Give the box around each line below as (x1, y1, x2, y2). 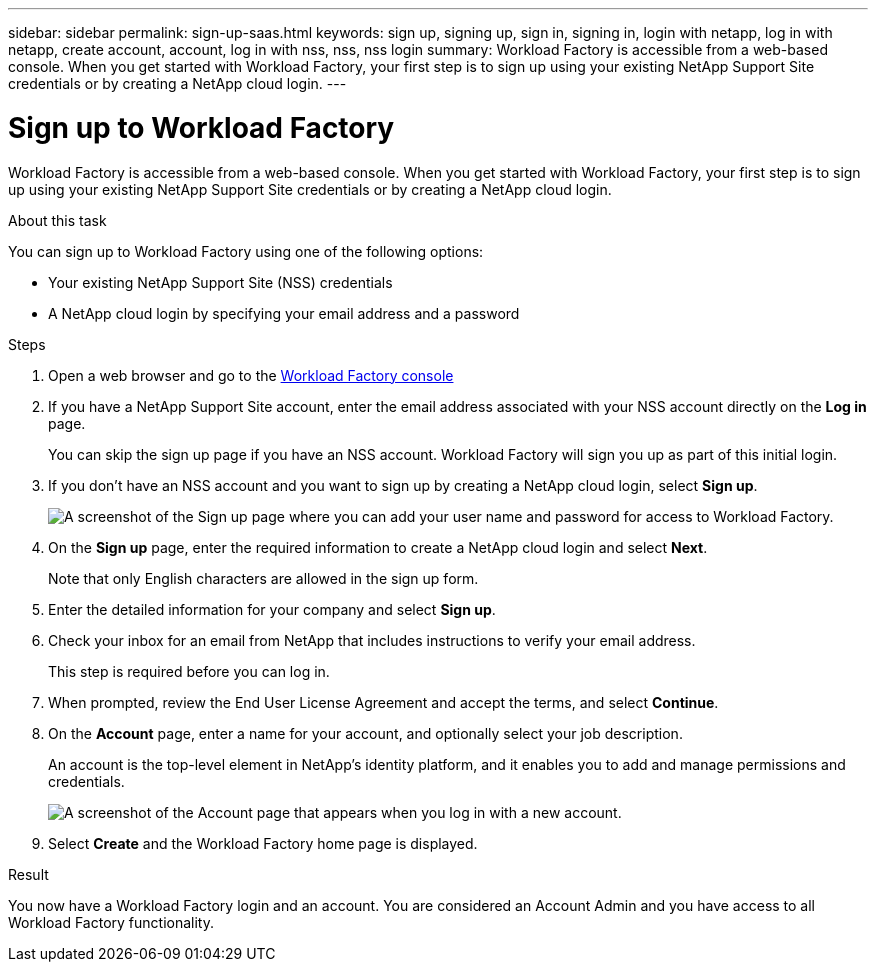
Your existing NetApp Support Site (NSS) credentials (48, 273, 393, 291)
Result (8, 865, 49, 883)
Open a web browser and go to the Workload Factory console (48, 366, 454, 384)
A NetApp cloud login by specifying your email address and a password (48, 304, 520, 322)
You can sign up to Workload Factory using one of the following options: (8, 242, 484, 260)
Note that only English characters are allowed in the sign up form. (48, 569, 479, 587)
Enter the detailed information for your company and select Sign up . (48, 600, 496, 618)
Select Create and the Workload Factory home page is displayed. (48, 834, 478, 852)
